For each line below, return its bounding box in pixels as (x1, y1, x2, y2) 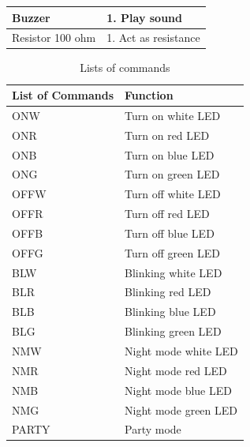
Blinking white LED (125, 264, 222, 280)
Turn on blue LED (125, 146, 215, 163)
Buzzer (12, 9, 50, 25)
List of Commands (12, 87, 114, 103)
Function (125, 87, 174, 103)
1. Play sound (106, 9, 182, 25)
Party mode (125, 421, 181, 438)
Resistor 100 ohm (12, 29, 96, 46)
